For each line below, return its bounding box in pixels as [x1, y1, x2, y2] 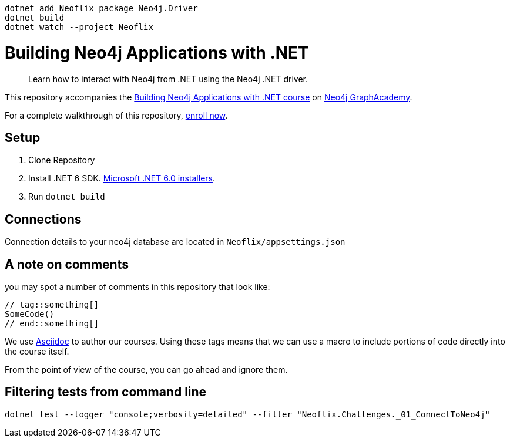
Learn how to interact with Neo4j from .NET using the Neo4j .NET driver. [28, 73, 308, 84]
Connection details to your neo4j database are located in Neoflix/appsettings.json [5, 237, 345, 247]
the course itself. [5, 346, 69, 357]
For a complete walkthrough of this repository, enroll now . [5, 110, 228, 120]
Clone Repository [28, 155, 95, 166]
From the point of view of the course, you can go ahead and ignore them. [5, 365, 288, 375]
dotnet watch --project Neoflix [5, 22, 153, 32]
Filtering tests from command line [5, 384, 207, 400]
